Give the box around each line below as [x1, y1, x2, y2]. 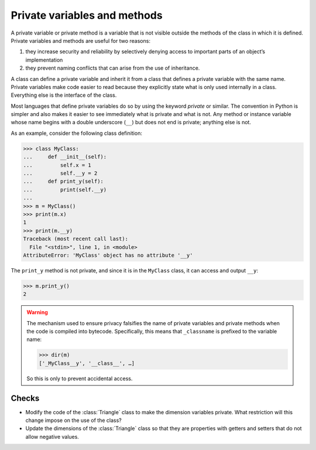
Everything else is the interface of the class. [11, 91, 117, 99]
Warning [26, 309, 48, 316]
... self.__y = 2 [23, 170, 98, 176]
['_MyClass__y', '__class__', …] [39, 360, 135, 366]
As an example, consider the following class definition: [11, 129, 143, 137]
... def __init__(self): [23, 154, 107, 161]
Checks [11, 393, 40, 403]
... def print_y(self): [23, 178, 104, 185]
